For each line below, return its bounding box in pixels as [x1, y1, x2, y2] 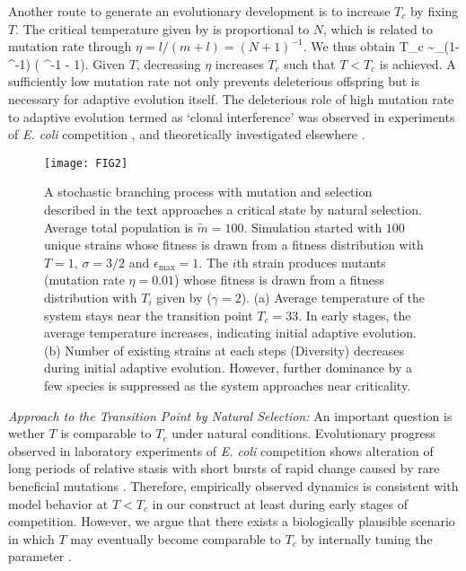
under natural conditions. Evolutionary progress [171, 424, 435, 443]
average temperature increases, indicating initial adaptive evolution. [44, 323, 417, 342]
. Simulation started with [243, 217, 382, 236]
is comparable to [60, 424, 152, 443]
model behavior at [8, 494, 109, 513]
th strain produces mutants [236, 252, 386, 271]
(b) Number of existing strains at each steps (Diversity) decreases [44, 340, 405, 359]
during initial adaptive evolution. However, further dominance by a [44, 358, 413, 377]
